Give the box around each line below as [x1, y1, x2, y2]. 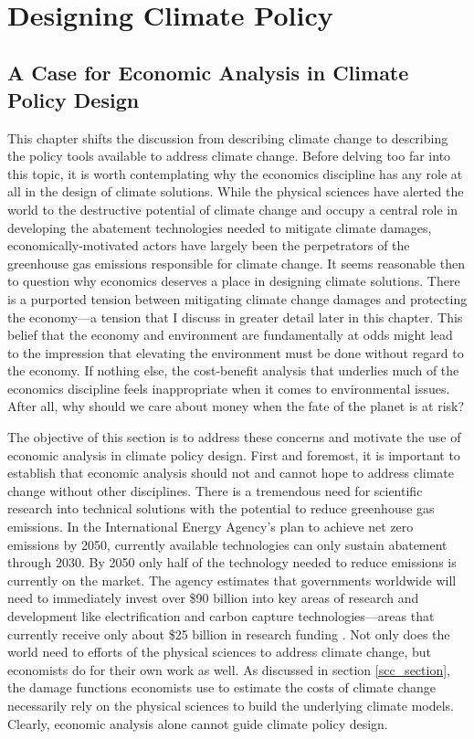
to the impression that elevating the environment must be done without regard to [7, 343, 464, 362]
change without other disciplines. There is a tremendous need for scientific [7, 480, 423, 500]
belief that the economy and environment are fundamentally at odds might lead [7, 325, 453, 344]
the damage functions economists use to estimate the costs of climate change [7, 678, 437, 697]
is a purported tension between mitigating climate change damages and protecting [7, 289, 468, 308]
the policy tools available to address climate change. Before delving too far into [7, 146, 451, 165]
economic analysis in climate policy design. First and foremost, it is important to [7, 445, 460, 464]
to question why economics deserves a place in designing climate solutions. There [7, 271, 460, 290]
